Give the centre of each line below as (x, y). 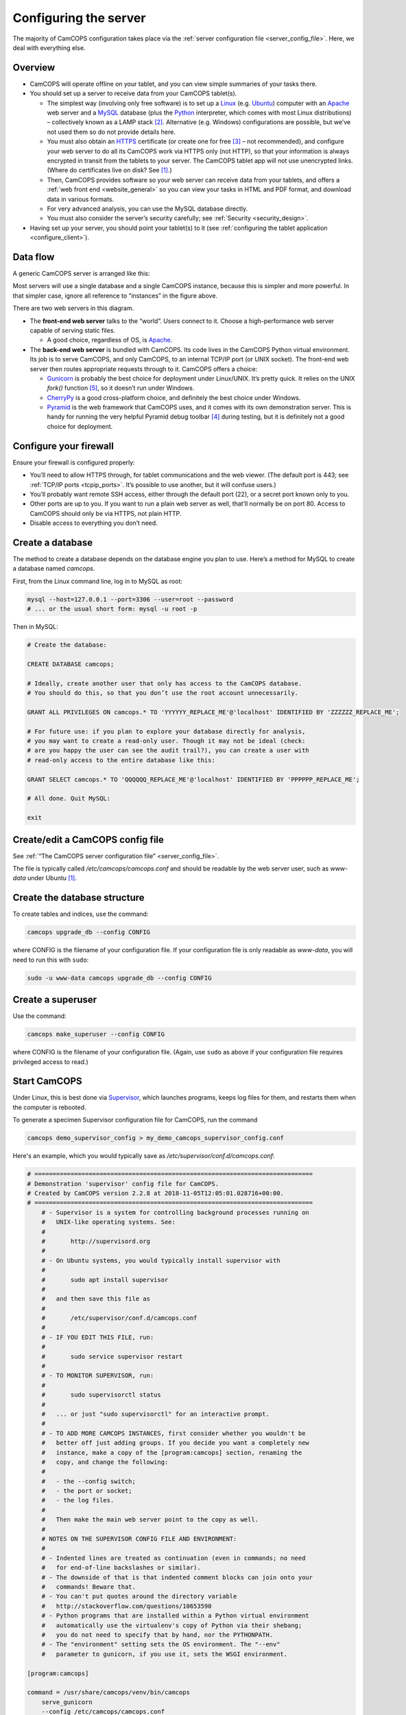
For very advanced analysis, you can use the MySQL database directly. (147, 209)
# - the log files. (78, 1500)
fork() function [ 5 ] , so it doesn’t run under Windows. (121, 388)
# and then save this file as (96, 1299)
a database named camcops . (54, 569)
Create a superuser (55, 1000)
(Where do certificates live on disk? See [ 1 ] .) (110, 170)
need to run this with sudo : (51, 960)
